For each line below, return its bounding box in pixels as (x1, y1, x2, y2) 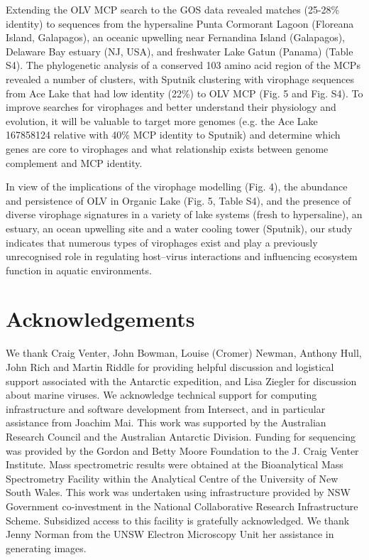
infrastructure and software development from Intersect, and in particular (6, 401, 326, 416)
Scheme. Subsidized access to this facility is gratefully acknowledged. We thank (6, 512, 350, 527)
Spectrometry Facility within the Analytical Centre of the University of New (6, 470, 338, 485)
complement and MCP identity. (6, 155, 143, 170)
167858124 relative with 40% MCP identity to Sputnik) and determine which (6, 127, 341, 142)
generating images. (6, 540, 87, 555)
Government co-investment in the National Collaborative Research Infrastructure (6, 498, 358, 513)
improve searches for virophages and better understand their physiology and (6, 99, 336, 114)
